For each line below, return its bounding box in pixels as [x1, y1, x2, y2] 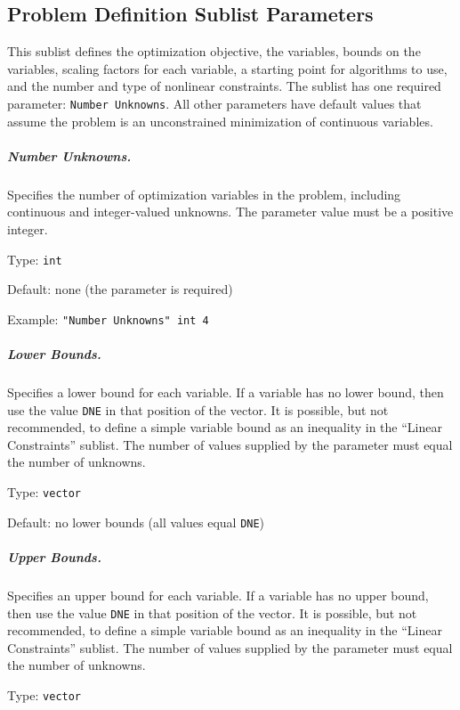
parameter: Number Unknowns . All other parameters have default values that [7, 94, 422, 112]
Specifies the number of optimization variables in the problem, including [7, 184, 401, 203]
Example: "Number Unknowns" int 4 [7, 309, 209, 328]
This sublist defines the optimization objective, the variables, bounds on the [7, 42, 421, 61]
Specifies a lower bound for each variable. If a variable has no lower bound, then [7, 383, 444, 402]
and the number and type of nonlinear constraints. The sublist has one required [7, 77, 441, 95]
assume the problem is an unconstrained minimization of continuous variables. [7, 111, 433, 130]
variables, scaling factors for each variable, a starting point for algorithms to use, [7, 59, 448, 78]
